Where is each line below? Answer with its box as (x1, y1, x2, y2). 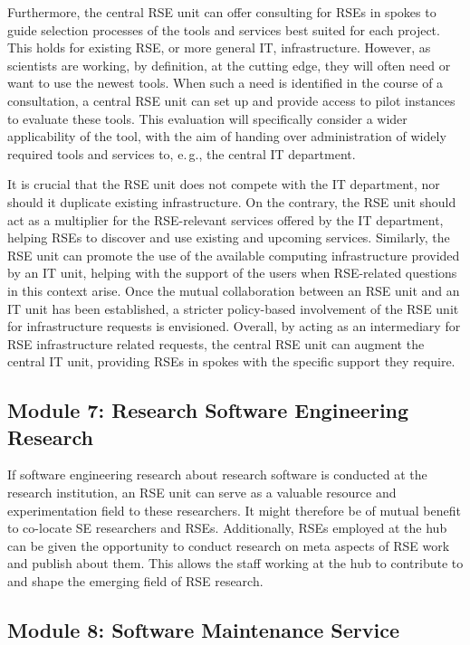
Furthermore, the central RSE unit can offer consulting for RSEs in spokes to (7, 3, 436, 21)
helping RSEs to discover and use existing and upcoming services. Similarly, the (7, 228, 450, 247)
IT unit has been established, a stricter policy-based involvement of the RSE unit (7, 299, 459, 318)
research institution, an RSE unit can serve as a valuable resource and (7, 483, 397, 502)
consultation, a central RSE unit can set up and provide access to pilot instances (7, 90, 456, 109)
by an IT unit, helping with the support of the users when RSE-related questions (7, 263, 457, 282)
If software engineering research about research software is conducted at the (7, 465, 427, 484)
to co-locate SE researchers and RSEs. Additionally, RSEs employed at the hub (7, 518, 447, 537)
